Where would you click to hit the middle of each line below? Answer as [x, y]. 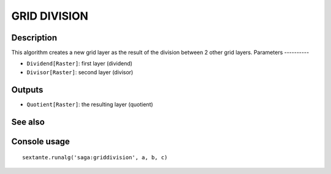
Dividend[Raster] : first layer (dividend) [80, 64]
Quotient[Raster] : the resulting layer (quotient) [90, 104]
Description [34, 38]
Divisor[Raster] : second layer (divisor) [80, 72]
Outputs [27, 90]
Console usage [41, 141]
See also [28, 122]
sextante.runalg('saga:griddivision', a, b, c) [95, 157]
